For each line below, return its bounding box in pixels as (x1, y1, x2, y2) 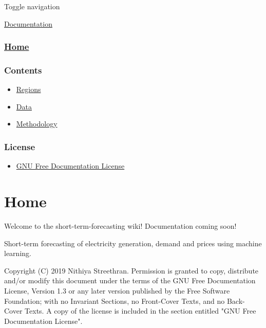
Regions (16, 84, 41, 95)
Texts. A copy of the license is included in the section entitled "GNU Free (25, 305, 256, 316)
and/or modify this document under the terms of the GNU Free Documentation (4, 275, 256, 286)
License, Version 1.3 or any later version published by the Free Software (4, 285, 230, 296)
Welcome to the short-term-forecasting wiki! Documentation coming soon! (4, 220, 237, 231)
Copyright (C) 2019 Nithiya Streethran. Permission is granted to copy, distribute (4, 265, 259, 276)
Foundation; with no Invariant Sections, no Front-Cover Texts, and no (4, 295, 225, 306)
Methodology (16, 118, 58, 129)
